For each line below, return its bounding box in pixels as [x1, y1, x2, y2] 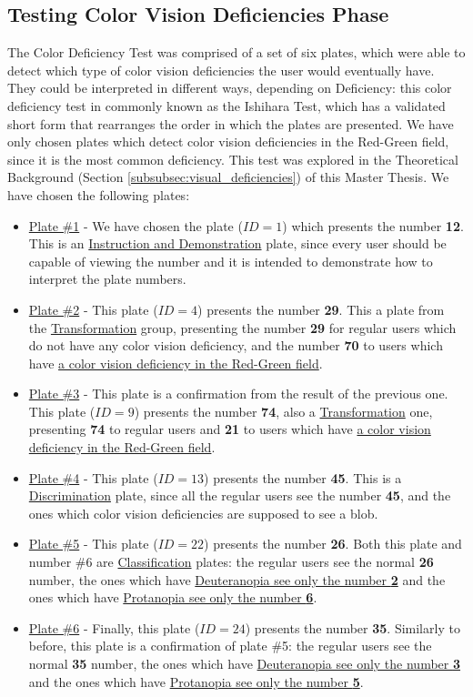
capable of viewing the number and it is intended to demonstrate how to [28, 251, 433, 270]
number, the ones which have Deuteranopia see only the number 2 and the [28, 570, 446, 589]
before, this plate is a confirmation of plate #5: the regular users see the [28, 636, 432, 655]
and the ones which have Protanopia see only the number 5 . [28, 672, 364, 691]
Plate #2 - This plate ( [28, 299, 158, 318]
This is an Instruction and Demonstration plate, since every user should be [28, 234, 447, 253]
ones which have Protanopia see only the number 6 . [28, 588, 317, 607]
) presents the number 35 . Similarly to [245, 618, 460, 637]
